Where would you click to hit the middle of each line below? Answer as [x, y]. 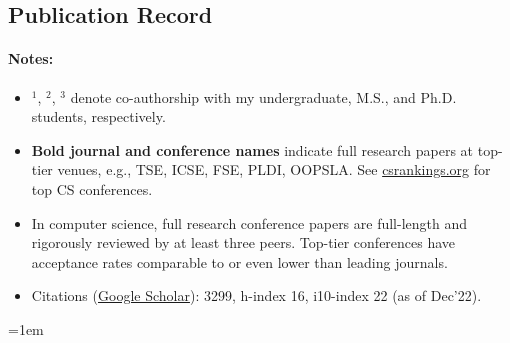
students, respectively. [98, 116]
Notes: [31, 58]
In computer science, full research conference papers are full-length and [249, 222]
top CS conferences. [92, 188]
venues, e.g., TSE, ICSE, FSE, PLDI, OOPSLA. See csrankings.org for [274, 169]
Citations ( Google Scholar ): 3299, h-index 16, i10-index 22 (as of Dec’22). [256, 295]
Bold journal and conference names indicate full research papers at [252, 149]
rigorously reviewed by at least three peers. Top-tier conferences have [243, 242]
